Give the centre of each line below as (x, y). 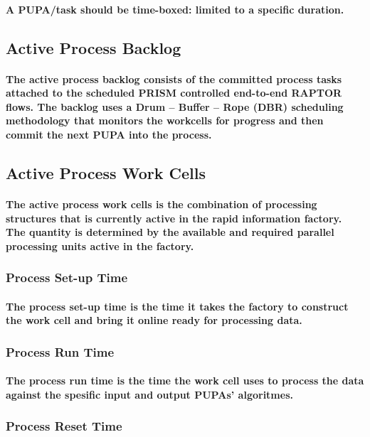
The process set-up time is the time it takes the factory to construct (177, 306)
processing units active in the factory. (100, 246)
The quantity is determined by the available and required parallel (170, 232)
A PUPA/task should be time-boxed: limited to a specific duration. (175, 9)
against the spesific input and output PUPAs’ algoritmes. (149, 394)
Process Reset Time (64, 426)
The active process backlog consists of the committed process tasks (174, 79)
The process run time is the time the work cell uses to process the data (185, 381)
